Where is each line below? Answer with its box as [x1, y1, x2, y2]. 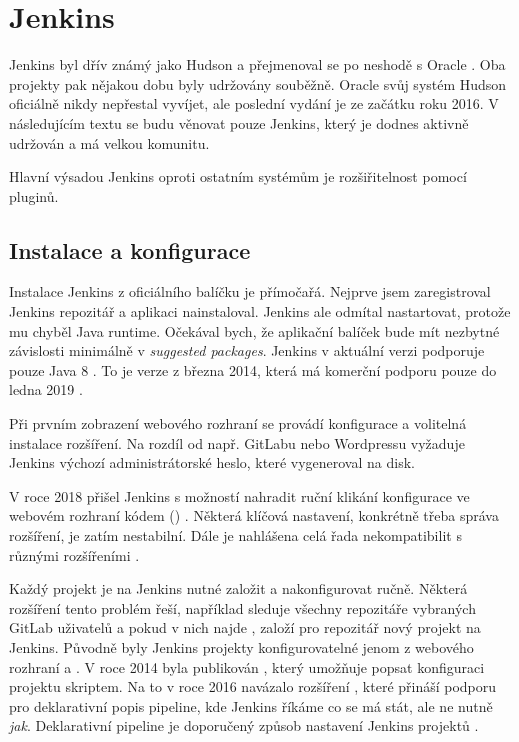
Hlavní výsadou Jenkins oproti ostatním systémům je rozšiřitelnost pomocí [9, 166, 467, 187]
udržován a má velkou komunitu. [9, 132, 210, 153]
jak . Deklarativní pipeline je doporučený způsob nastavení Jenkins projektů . [9, 715, 479, 736]
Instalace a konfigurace [9, 234, 251, 265]
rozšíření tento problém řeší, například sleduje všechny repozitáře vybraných [9, 597, 476, 618]
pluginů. [9, 185, 59, 206]
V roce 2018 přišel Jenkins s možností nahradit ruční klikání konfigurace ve [9, 485, 470, 506]
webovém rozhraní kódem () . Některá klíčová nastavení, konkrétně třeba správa [9, 505, 499, 526]
